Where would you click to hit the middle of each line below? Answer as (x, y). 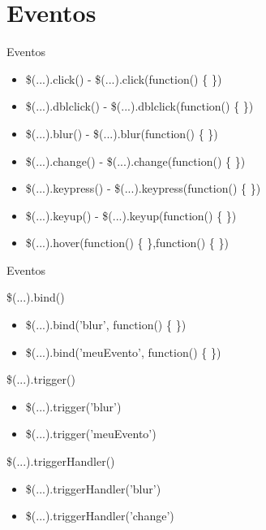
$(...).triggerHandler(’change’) (100, 516)
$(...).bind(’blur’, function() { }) (106, 325)
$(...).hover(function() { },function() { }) (127, 243)
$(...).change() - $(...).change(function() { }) (135, 161)
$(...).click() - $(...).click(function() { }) (124, 78)
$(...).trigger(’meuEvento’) (91, 434)
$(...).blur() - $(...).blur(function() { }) (122, 133)
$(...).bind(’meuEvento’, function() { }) (123, 352)
